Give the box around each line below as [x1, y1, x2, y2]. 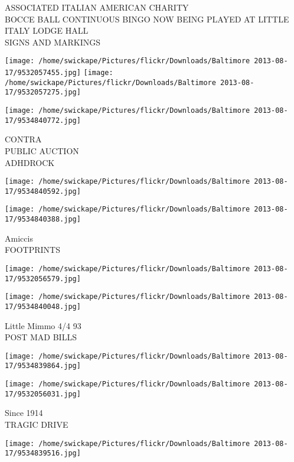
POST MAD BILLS [5, 331, 77, 343]
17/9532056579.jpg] [5, 274, 81, 283]
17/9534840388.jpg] [5, 215, 81, 224]
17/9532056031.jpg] [5, 389, 81, 398]
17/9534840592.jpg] [5, 187, 81, 196]
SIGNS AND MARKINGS [5, 35, 100, 48]
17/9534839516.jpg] [5, 449, 81, 458]
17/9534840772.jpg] [5, 116, 81, 125]
